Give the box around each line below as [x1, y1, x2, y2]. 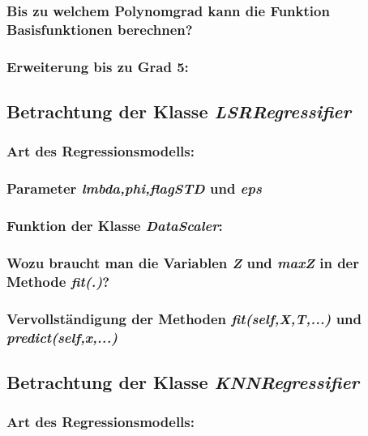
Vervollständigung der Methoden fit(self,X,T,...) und [6, 308, 362, 328]
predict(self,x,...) [6, 327, 118, 347]
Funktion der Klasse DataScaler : [6, 216, 223, 235]
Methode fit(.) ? [6, 271, 110, 291]
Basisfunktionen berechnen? [6, 19, 193, 39]
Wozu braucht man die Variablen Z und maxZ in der [6, 252, 359, 272]
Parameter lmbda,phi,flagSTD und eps [6, 178, 262, 199]
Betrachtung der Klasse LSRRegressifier [6, 99, 352, 123]
